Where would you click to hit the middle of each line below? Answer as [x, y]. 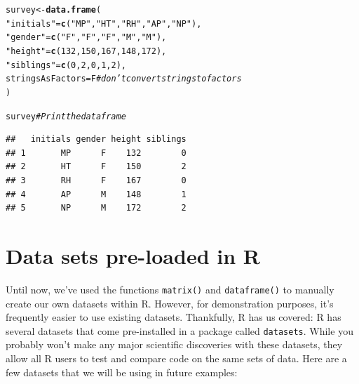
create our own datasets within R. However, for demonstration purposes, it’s [170, 303]
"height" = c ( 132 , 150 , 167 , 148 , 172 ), [86, 51]
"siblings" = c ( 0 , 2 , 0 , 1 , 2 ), [66, 65]
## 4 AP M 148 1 [96, 194]
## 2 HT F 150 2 [96, 167]
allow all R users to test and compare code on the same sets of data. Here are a [176, 358]
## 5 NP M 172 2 [96, 208]
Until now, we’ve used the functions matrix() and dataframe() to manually [170, 289]
